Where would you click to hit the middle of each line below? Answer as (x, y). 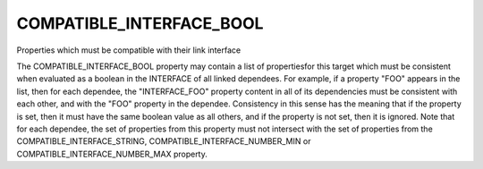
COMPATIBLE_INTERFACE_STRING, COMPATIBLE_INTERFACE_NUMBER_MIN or (164, 141)
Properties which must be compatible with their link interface (129, 50)
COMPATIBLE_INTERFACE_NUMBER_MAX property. (112, 154)
